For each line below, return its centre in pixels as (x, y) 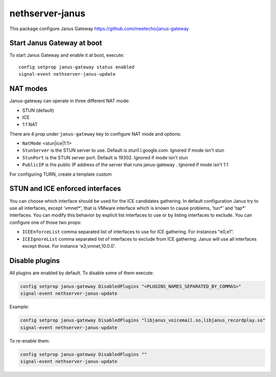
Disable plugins (35, 261)
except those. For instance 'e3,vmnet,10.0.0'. (69, 246)
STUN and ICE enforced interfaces (65, 189)
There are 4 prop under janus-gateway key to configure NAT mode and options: (95, 134)
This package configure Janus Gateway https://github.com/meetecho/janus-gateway (99, 29)
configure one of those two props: (45, 222)
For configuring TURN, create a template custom (61, 174)
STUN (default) (38, 110)
